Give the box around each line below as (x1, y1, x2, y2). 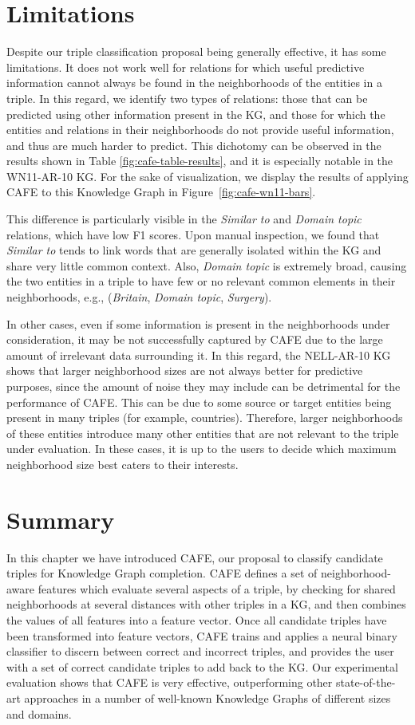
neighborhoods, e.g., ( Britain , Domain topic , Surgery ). (6, 289, 272, 305)
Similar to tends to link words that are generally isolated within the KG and (6, 242, 381, 258)
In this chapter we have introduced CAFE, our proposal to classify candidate (6, 549, 383, 565)
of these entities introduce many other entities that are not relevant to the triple (6, 424, 399, 441)
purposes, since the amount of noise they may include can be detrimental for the (6, 378, 401, 394)
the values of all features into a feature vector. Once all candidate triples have (6, 612, 387, 628)
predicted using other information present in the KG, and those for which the (6, 105, 385, 122)
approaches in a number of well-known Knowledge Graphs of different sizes (24, 690, 391, 707)
